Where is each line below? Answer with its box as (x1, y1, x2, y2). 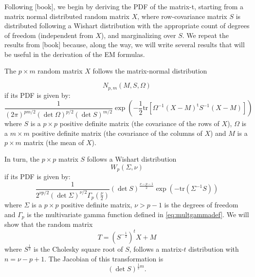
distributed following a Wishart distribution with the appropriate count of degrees (4, 20, 250, 31)
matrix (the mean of (23, 137, 84, 148)
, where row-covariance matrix (137, 11, 227, 21)
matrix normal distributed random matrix (4, 11, 129, 21)
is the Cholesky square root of (34, 243, 123, 254)
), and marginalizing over (101, 30, 176, 40)
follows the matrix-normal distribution (92, 65, 207, 75)
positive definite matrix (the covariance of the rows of (59, 118, 219, 129)
